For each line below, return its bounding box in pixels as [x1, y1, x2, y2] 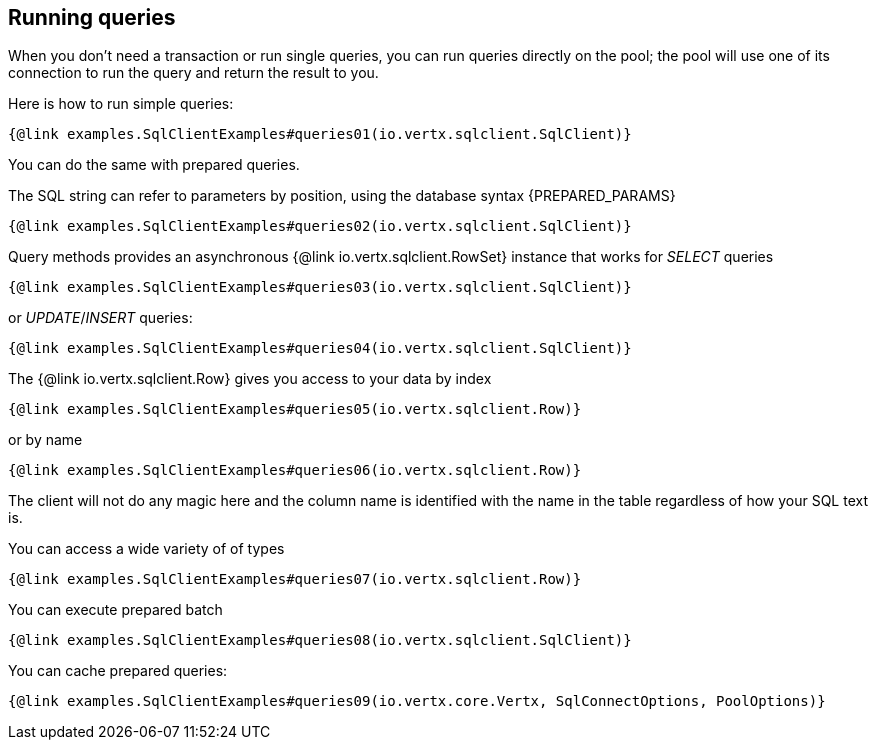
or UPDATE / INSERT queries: [8, 309, 193, 327]
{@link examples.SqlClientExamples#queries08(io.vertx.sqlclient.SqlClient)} [8, 632, 632, 649]
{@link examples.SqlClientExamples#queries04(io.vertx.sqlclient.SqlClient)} [8, 340, 632, 357]
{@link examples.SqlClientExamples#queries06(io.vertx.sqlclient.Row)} [8, 462, 582, 479]
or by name [8, 431, 83, 449]
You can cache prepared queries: [8, 662, 228, 680]
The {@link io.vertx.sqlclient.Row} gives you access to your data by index [8, 370, 492, 388]
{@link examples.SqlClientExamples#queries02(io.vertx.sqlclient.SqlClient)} [8, 218, 632, 235]
